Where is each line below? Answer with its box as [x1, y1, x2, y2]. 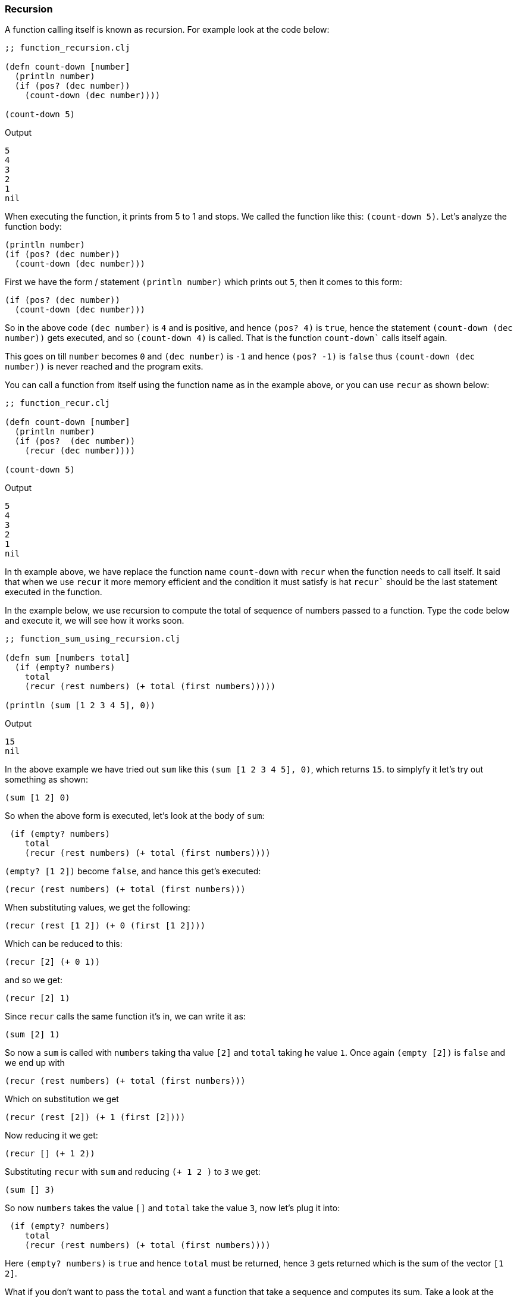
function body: [5, 221, 62, 232]
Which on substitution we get [5, 1094, 119, 1105]
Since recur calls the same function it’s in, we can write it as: [5, 1011, 246, 1022]
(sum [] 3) [5, 1185, 55, 1195]
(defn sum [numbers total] [5, 653, 130, 663]
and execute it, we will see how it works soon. [5, 615, 184, 626]
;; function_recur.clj [5, 398, 111, 408]
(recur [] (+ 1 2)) [5, 1149, 95, 1159]
